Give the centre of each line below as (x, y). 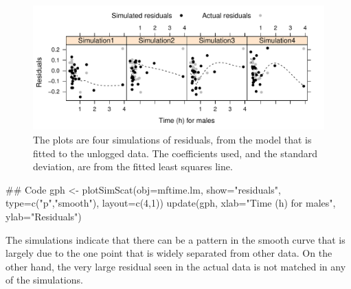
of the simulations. (44, 280)
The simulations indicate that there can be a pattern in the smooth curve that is (175, 239)
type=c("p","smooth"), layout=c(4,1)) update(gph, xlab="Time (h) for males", (171, 203)
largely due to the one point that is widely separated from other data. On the (169, 253)
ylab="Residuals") (44, 216)
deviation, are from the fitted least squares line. (133, 166)
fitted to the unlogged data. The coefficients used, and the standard (175, 153)
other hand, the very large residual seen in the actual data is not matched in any (176, 266)
